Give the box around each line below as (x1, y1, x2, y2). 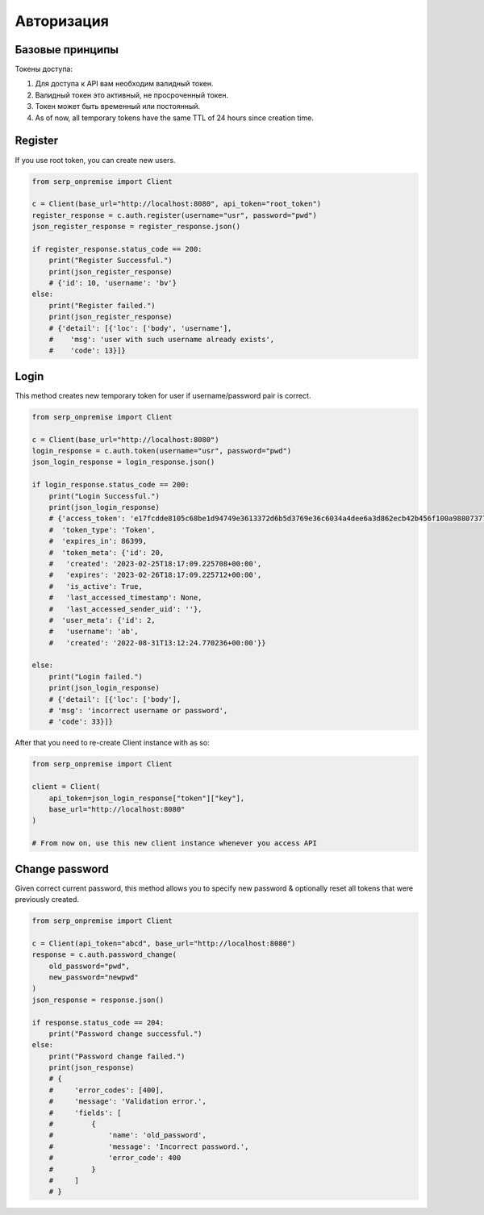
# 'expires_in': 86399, (48, 537, 148, 546)
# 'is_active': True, (48, 582, 143, 591)
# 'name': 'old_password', (48, 1130, 207, 1140)
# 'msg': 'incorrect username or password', (48, 706, 228, 716)
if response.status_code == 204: (31, 1017, 165, 1027)
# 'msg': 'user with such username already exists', (48, 335, 275, 344)
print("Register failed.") (48, 301, 156, 310)
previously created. (15, 895, 80, 904)
